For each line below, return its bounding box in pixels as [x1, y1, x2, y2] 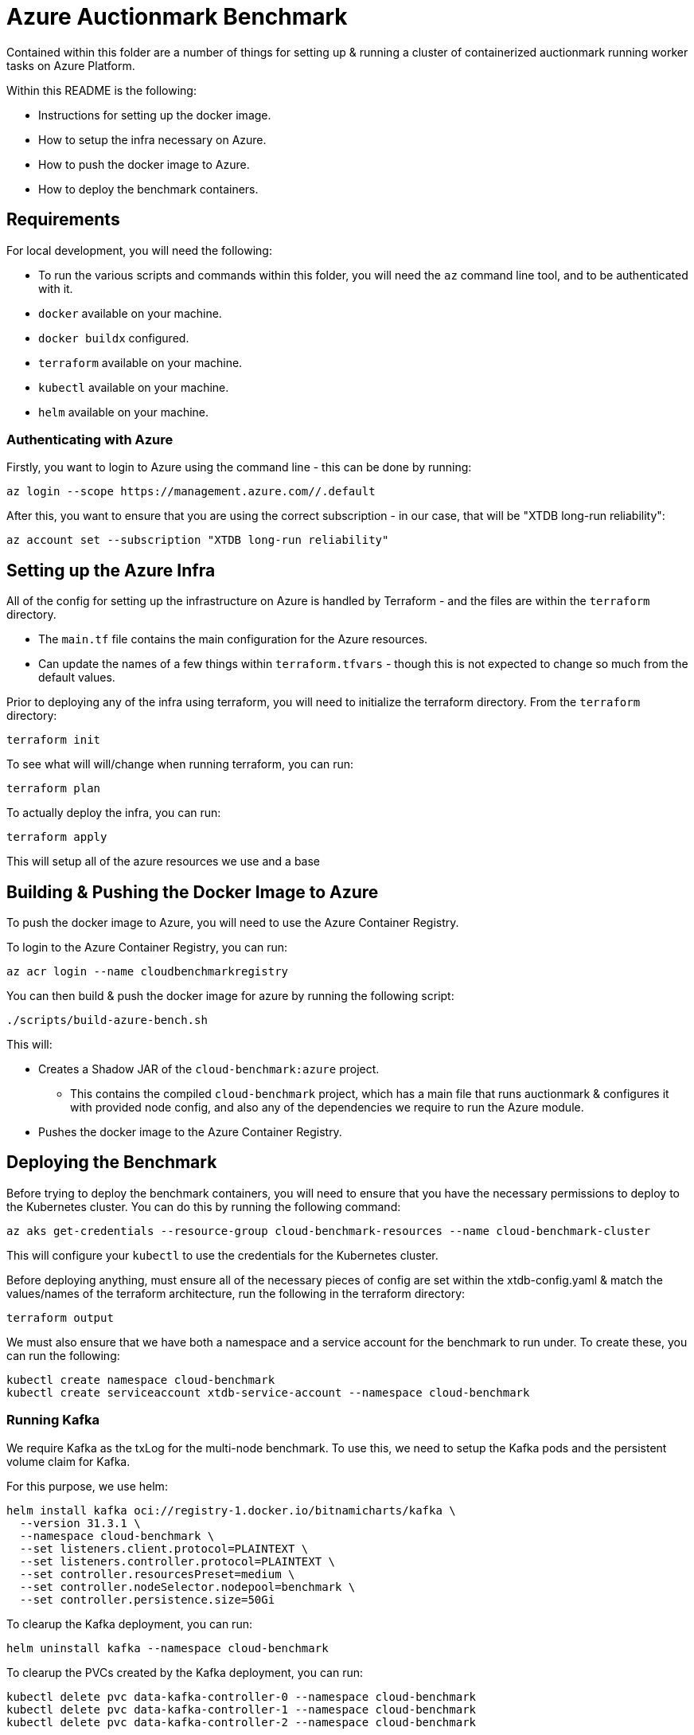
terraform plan [6, 782, 101, 795]
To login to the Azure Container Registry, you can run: [6, 940, 288, 955]
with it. [38, 281, 73, 295]
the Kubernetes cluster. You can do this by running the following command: [6, 1199, 401, 1213]
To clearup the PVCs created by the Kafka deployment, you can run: [6, 1665, 364, 1679]
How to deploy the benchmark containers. [38, 182, 259, 196]
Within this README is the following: [6, 83, 197, 97]
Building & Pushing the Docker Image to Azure [6, 881, 379, 902]
